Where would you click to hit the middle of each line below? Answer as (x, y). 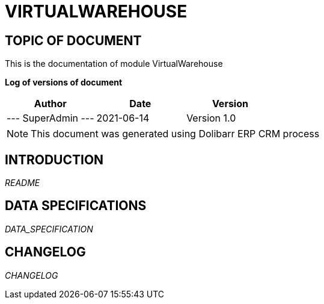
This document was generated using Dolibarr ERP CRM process (175, 134)
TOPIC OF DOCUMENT (73, 40)
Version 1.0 (211, 118)
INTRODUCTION (54, 160)
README (23, 183)
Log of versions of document (64, 82)
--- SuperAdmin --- (50, 118)
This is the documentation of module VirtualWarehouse (114, 64)
